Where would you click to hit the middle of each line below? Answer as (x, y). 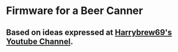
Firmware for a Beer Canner (75, 11)
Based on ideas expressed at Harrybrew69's (89, 32)
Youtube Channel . (40, 41)
